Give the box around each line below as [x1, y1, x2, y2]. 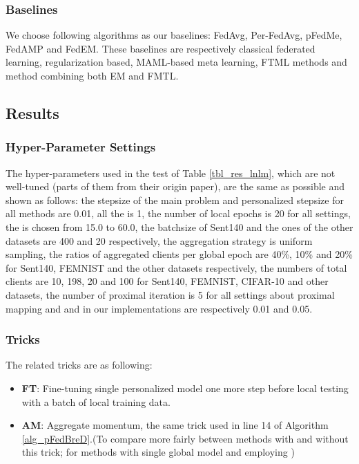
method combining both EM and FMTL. [6, 68, 179, 82]
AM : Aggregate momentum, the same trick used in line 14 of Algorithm [21, 418, 329, 432]
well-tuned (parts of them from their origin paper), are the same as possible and [6, 179, 345, 194]
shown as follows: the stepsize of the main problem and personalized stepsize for [6, 192, 344, 207]
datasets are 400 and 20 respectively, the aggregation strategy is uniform [6, 233, 313, 248]
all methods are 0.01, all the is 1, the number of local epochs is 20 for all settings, [6, 206, 351, 221]
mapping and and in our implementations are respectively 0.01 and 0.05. [6, 301, 313, 315]
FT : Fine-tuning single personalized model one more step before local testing [21, 380, 349, 395]
